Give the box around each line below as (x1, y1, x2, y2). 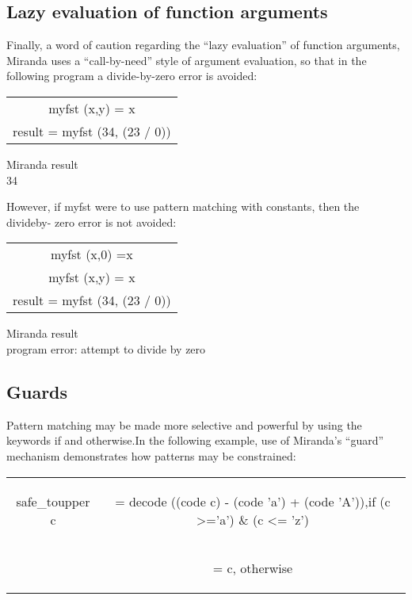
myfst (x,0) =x (51, 245, 133, 264)
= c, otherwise (212, 558, 293, 577)
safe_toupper (16, 491, 90, 510)
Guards (6, 379, 68, 403)
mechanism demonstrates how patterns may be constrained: (6, 447, 296, 464)
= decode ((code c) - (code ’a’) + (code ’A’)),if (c (115, 491, 391, 510)
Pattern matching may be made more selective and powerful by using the (6, 416, 362, 433)
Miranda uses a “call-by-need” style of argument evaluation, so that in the (6, 52, 367, 68)
